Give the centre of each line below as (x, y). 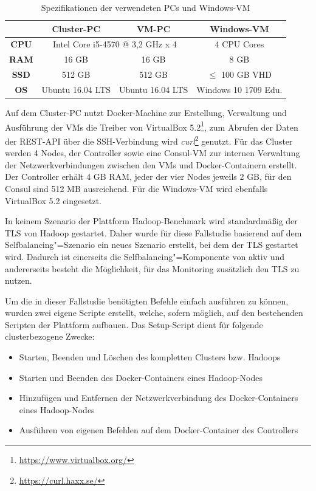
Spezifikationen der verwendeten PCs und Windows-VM (146, 7)
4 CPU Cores (239, 44)
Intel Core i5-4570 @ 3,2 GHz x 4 (115, 44)
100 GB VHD (246, 74)
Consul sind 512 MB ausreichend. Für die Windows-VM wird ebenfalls (136, 188)
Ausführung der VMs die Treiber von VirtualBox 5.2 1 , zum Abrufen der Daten (152, 126)
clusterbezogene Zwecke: (50, 336)
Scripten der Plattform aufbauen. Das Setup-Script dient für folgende (134, 324)
